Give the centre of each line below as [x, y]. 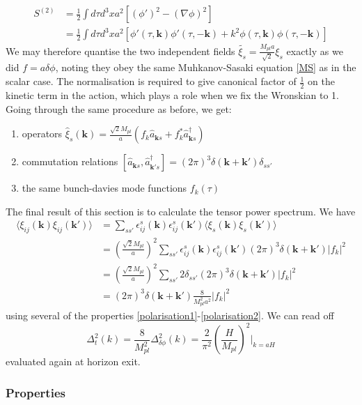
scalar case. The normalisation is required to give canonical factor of [151, 81]
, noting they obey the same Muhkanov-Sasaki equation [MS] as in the [206, 67]
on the [321, 81]
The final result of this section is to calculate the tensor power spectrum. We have [181, 211]
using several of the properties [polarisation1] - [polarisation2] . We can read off [170, 315]
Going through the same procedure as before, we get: [119, 108]
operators [42, 133]
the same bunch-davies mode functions [104, 188]
